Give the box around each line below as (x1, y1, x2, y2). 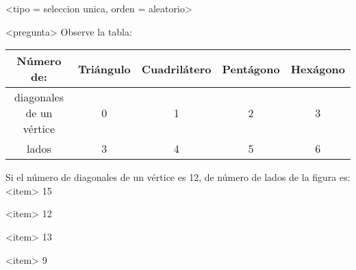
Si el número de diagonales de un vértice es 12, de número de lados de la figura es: (5, 170, 351, 184)
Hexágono (290, 60, 345, 77)
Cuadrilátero (141, 60, 212, 77)
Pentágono (222, 60, 280, 77)
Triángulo (77, 60, 131, 77)
